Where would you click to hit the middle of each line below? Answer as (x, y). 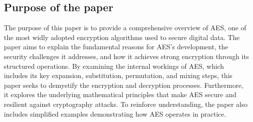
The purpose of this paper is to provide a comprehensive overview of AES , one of (125, 28)
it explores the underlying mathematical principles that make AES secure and (120, 94)
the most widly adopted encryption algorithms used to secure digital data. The (122, 37)
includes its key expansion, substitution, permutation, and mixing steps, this (118, 75)
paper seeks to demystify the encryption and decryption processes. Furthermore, (124, 85)
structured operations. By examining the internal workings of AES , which (114, 66)
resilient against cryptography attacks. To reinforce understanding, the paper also (126, 104)
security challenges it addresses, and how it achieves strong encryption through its (126, 56)
